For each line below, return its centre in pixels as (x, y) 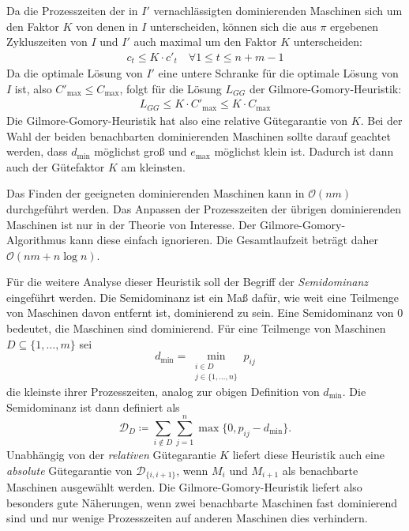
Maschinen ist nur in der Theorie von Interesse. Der (131, 224)
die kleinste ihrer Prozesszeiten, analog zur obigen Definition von (163, 391)
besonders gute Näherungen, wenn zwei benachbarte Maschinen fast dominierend (202, 502)
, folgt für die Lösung (171, 88)
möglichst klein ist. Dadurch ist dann (304, 151)
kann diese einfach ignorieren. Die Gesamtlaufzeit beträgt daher (224, 240)
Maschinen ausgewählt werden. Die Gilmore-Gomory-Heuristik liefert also (184, 487)
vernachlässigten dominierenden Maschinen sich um (278, 10)
